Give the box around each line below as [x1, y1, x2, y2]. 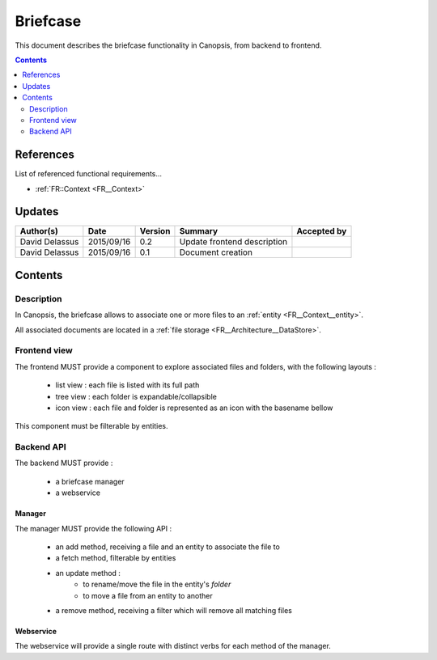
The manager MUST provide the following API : [15, 523, 172, 533]
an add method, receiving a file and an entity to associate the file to [55, 542, 281, 552]
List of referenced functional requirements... [15, 169, 162, 179]
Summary [179, 226, 218, 237]
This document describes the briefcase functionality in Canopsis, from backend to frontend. [15, 40, 322, 50]
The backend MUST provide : [15, 458, 113, 468]
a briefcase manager [55, 476, 125, 486]
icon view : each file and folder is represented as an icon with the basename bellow [55, 403, 333, 412]
